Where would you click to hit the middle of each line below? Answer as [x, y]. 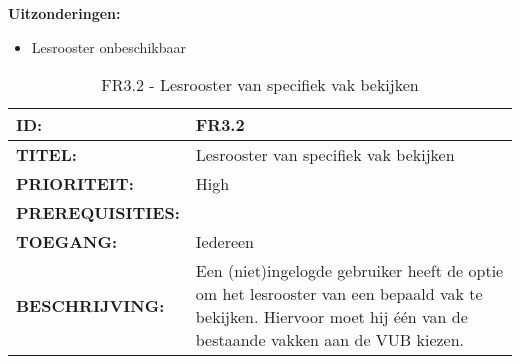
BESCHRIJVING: [90, 305]
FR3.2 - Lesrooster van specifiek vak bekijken [260, 85]
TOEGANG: [67, 242]
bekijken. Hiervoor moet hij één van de [331, 317]
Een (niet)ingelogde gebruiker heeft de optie [349, 271]
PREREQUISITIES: [98, 213]
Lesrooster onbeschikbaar [108, 46]
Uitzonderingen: [64, 13]
